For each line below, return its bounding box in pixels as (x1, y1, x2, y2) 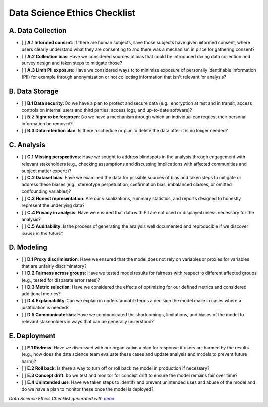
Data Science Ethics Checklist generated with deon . (9, 395, 116, 401)
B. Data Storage (9, 87, 59, 95)
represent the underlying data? (21, 202, 85, 208)
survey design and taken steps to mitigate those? (21, 60, 122, 66)
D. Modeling (9, 243, 47, 251)
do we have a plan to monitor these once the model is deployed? (21, 386, 154, 392)
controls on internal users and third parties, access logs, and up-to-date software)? (21, 107, 192, 113)
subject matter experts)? (21, 168, 72, 174)
